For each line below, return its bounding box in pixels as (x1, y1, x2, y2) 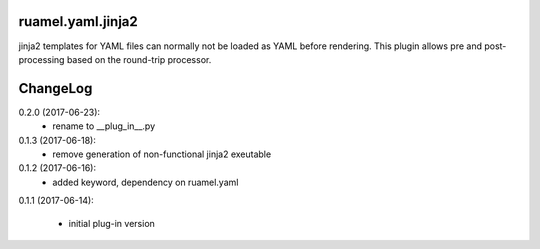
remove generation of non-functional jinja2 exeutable (52, 148, 272, 160)
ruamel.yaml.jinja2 (18, 13, 139, 30)
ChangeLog (18, 80, 93, 97)
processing (18, 53, 65, 65)
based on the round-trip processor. (66, 53, 212, 65)
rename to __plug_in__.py (52, 120, 156, 132)
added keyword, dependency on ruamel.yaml (52, 176, 239, 188)
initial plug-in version (68, 217, 155, 229)
